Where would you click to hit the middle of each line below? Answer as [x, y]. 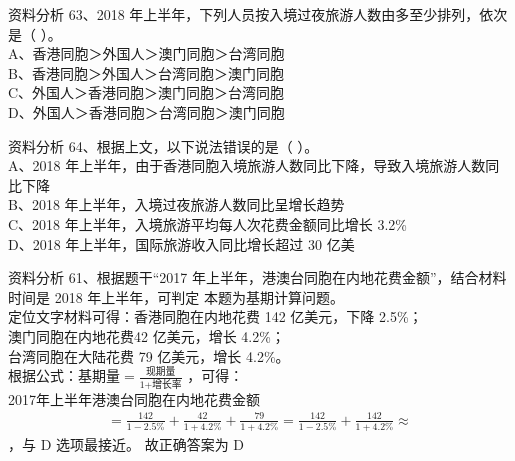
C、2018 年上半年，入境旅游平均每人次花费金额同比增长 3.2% [207, 223]
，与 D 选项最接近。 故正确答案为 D [126, 444]
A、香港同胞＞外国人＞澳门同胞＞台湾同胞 [146, 53]
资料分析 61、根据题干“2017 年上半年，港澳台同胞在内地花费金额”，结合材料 [257, 277]
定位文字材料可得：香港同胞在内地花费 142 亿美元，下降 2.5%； [215, 316]
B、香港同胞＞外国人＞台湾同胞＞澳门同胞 [146, 72]
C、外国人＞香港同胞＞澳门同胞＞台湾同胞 [146, 92]
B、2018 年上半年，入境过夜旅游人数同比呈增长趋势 [176, 204]
